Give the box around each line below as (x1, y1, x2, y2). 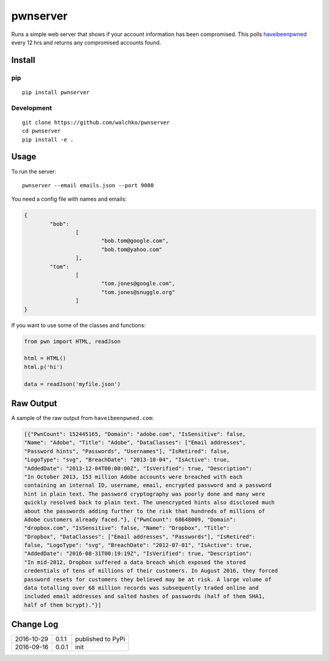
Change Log (11, 619, 58, 630)
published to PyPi (75, 635, 126, 643)
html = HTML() (24, 355, 66, 362)
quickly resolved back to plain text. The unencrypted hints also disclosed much (24, 499, 275, 506)
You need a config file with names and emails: (11, 195, 127, 203)
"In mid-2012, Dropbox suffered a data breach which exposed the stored (24, 558, 246, 566)
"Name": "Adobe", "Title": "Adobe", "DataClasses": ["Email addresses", (24, 439, 246, 446)
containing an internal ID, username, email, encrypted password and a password (24, 482, 272, 489)
